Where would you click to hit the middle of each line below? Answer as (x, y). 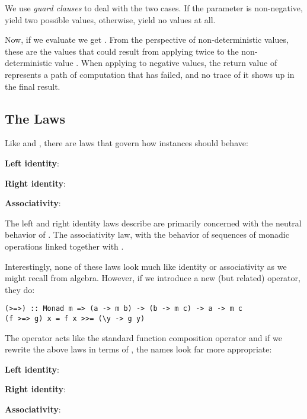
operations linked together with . (64, 246)
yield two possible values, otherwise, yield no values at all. (110, 19)
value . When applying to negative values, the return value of (166, 63)
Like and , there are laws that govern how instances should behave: (127, 143)
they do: (20, 289)
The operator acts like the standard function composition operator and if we (143, 337)
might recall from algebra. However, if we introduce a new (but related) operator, (153, 278)
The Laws (35, 118)
